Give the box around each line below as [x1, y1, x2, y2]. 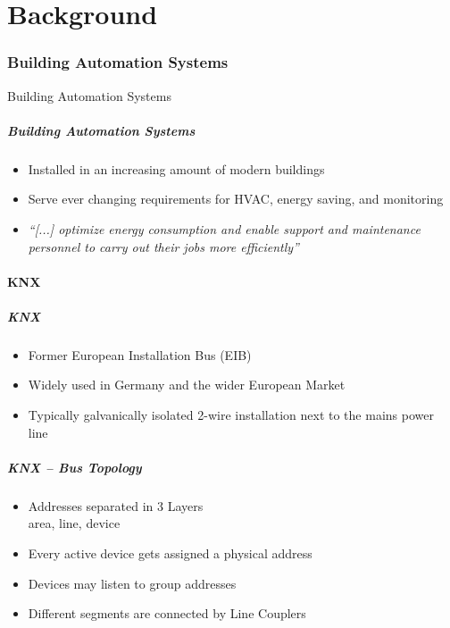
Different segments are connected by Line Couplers [28, 604, 306, 623]
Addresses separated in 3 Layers [28, 496, 204, 515]
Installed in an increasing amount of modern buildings [28, 159, 325, 178]
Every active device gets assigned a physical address [28, 544, 312, 562]
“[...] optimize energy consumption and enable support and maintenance [28, 219, 421, 238]
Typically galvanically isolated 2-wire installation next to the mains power [28, 406, 434, 424]
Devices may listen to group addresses [28, 574, 237, 592]
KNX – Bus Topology [7, 457, 142, 476]
